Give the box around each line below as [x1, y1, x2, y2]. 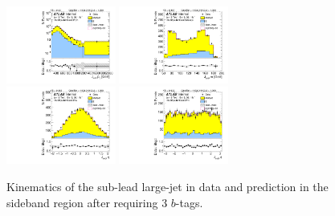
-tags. [175, 194, 203, 210]
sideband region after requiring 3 [6, 194, 168, 210]
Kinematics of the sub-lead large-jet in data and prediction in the [6, 177, 329, 194]
